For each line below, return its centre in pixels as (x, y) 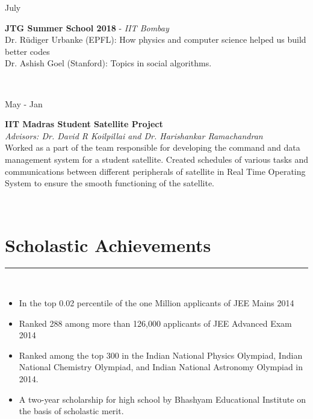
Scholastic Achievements (108, 244)
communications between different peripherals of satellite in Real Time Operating (155, 171)
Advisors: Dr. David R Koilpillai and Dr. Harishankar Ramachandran (134, 135)
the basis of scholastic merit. (71, 411)
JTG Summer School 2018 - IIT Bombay (87, 27)
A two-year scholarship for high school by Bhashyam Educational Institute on (162, 399)
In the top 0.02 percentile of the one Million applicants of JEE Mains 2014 (156, 303)
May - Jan (24, 103)
